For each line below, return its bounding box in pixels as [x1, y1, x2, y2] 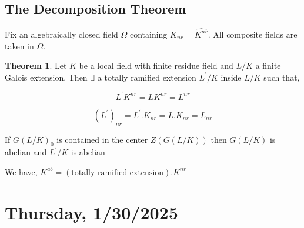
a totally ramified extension [97, 71, 196, 83]
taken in [5, 39, 34, 52]
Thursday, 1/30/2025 [5, 200, 178, 224]
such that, [263, 71, 300, 83]
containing [129, 28, 168, 40]
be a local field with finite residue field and [79, 59, 233, 72]
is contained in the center [56, 133, 148, 145]
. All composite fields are [208, 28, 298, 40]
